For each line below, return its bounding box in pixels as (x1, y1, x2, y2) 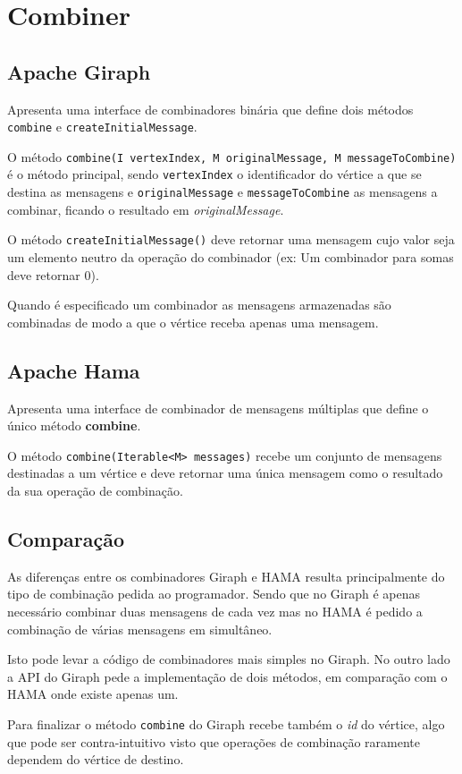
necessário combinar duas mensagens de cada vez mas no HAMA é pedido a (7, 602, 423, 621)
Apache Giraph (7, 57, 151, 85)
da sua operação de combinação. (7, 481, 183, 500)
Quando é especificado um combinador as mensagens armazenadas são (7, 295, 391, 314)
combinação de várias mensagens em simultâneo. (7, 619, 273, 638)
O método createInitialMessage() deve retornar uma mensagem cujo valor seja (7, 230, 455, 249)
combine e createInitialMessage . (7, 117, 197, 136)
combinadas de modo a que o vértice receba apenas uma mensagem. (7, 312, 379, 331)
